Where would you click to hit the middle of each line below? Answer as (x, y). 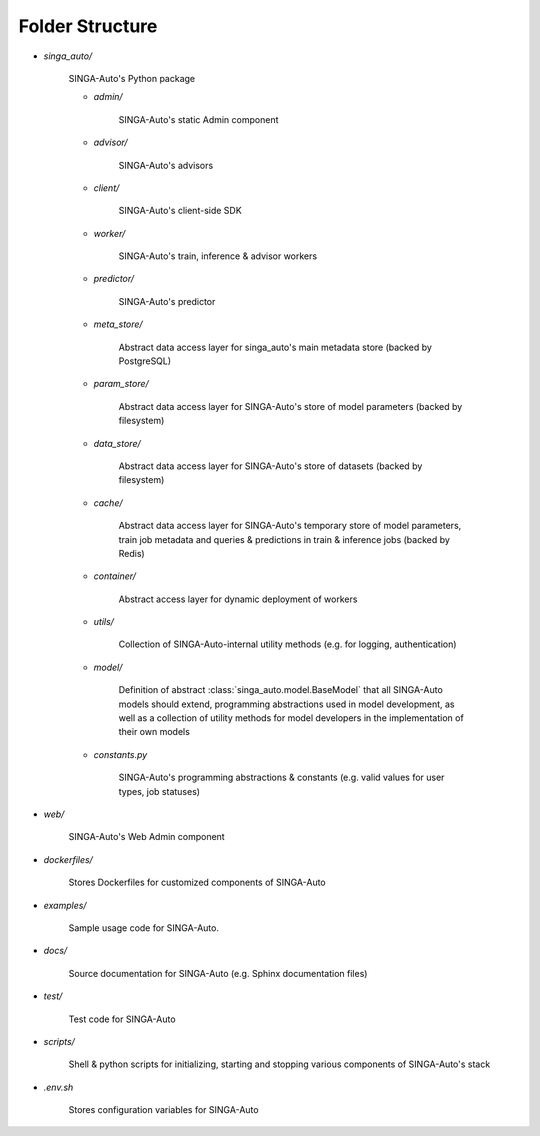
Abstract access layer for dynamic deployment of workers (238, 599)
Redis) (131, 553)
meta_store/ (118, 324)
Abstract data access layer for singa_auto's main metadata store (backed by (275, 347)
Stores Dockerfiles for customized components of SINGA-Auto (197, 882)
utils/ (104, 622)
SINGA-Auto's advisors (166, 165)
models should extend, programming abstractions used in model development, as (286, 704)
